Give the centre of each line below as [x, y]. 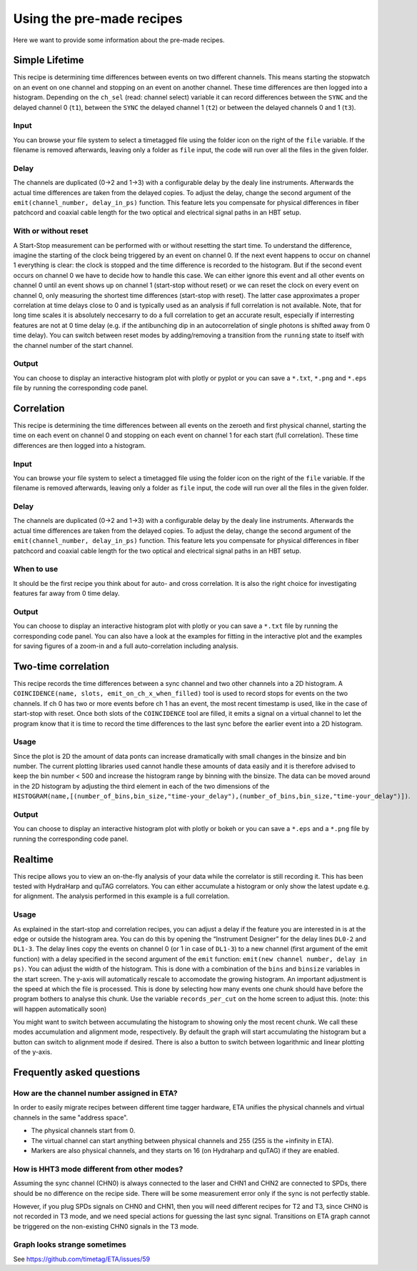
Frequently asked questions [77, 1073]
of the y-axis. [33, 1052]
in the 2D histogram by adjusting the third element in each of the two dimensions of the [141, 786]
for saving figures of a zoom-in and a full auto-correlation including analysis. [126, 646]
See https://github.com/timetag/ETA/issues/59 [82, 1259]
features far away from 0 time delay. [67, 594]
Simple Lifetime [49, 60]
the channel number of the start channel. [73, 345]
